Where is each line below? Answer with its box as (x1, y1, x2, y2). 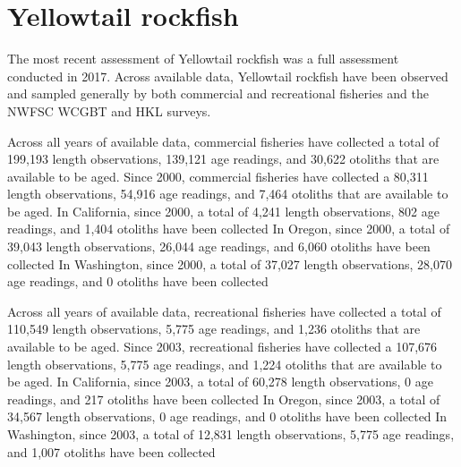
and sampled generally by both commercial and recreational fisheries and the (7, 84, 429, 103)
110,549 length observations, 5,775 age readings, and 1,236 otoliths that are (7, 319, 421, 338)
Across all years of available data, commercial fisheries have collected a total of (7, 132, 440, 150)
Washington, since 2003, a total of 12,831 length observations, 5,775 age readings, (7, 425, 455, 443)
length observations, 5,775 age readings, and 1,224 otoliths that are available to (7, 354, 442, 373)
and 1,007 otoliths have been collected (7, 442, 216, 461)
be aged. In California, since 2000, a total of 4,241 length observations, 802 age (7, 201, 440, 220)
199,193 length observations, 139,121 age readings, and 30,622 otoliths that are (7, 149, 440, 168)
